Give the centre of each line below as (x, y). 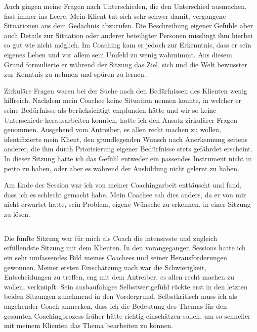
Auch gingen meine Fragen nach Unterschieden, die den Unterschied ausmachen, (125, 6)
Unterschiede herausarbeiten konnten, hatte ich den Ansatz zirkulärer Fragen (121, 119)
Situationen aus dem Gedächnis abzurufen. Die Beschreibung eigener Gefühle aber (128, 25)
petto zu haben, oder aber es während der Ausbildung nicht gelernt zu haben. (122, 168)
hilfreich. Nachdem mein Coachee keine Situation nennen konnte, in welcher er (123, 100)
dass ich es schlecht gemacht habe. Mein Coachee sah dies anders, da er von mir (125, 194)
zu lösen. (17, 213)
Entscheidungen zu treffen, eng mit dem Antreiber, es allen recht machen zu (119, 277)
